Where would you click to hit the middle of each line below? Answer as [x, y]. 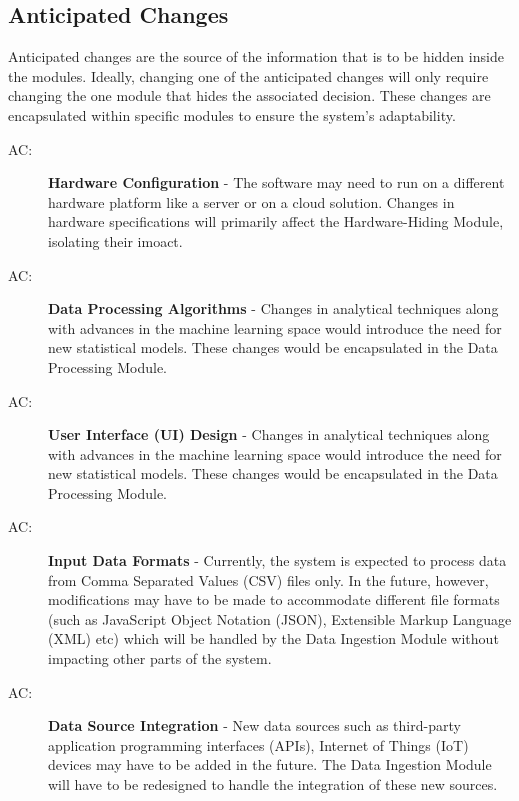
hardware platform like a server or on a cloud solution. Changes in [251, 201]
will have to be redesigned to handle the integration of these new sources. [273, 784]
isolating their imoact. [115, 240]
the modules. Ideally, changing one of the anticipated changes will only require [248, 75]
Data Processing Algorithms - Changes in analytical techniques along [273, 308]
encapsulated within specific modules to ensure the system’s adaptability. [232, 114]
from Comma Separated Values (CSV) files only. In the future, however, [268, 579]
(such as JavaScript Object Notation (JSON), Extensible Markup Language [280, 618]
